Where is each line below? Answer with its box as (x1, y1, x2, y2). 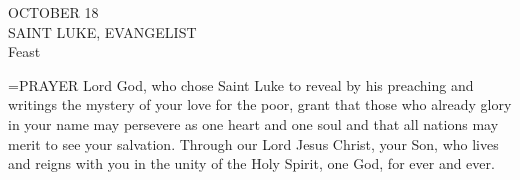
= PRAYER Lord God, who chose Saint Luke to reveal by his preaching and (8, 74, 474, 95)
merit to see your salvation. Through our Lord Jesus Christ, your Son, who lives (8, 133, 499, 154)
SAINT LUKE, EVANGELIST (8, 21, 197, 42)
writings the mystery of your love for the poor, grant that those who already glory (8, 94, 512, 115)
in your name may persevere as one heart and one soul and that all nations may (8, 113, 499, 134)
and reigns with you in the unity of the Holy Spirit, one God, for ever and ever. (8, 153, 495, 174)
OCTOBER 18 (8, 2, 99, 22)
